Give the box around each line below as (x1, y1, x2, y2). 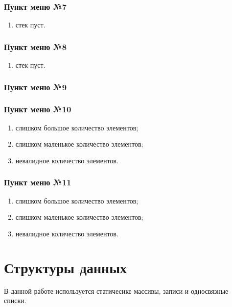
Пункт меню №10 (4, 103, 71, 115)
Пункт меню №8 (4, 40, 67, 52)
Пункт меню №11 (4, 176, 71, 188)
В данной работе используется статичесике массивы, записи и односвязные (4, 285, 229, 296)
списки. (4, 295, 26, 306)
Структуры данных (4, 257, 127, 277)
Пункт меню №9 (4, 80, 67, 93)
